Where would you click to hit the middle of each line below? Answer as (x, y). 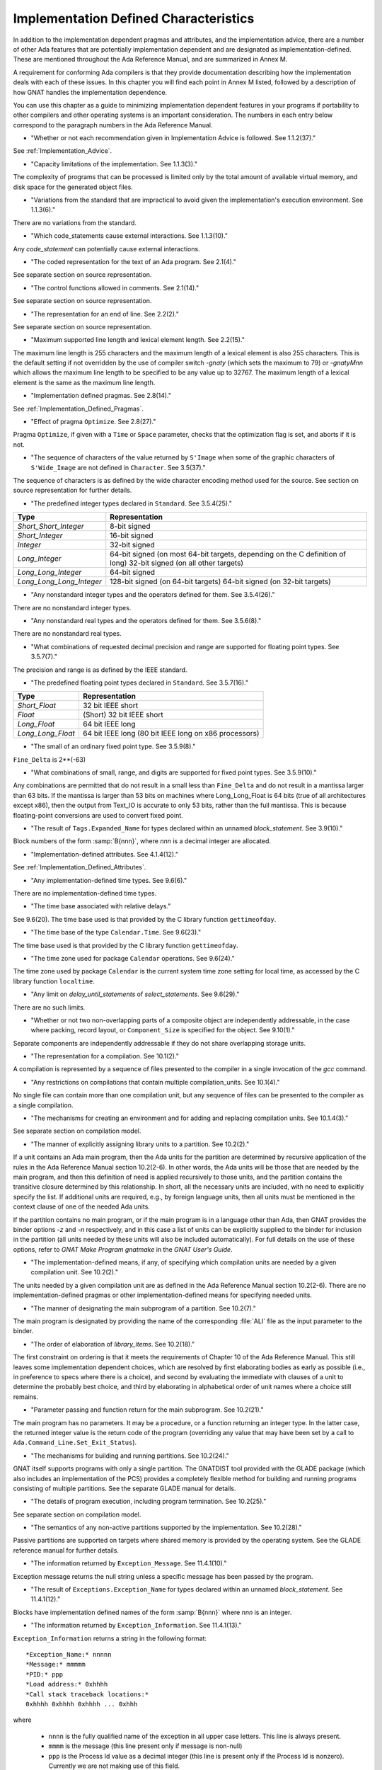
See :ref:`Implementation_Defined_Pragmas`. (79, 409)
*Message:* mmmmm (56, 1665)
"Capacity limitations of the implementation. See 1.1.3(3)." (114, 164)
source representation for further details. (73, 490)
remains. (26, 1397)
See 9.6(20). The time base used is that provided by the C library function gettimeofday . (145, 919)
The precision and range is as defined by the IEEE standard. (100, 670)
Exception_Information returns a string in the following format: (110, 1638)
